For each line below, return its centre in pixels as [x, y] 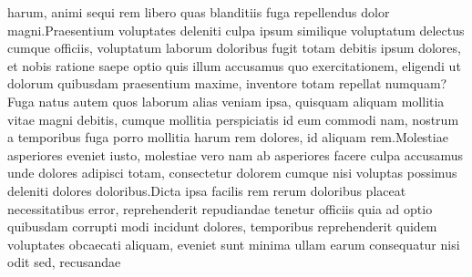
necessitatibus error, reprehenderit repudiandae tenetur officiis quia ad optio [220, 208]
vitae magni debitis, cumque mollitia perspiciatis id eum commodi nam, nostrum [233, 119]
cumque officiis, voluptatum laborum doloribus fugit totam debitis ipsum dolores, [234, 48]
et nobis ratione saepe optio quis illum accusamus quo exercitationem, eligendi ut [234, 65]
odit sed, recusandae [64, 262]
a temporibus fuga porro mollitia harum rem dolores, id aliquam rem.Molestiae [228, 137]
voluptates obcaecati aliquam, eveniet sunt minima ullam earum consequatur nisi [234, 244]
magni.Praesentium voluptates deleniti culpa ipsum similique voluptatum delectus [236, 30]
